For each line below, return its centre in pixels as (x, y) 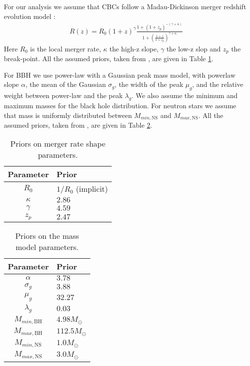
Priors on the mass (47, 235)
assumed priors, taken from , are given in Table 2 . (78, 125)
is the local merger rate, (66, 48)
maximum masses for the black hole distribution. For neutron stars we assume (120, 105)
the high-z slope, (134, 48)
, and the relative (217, 84)
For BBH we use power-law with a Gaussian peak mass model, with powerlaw (120, 75)
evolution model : (30, 16)
